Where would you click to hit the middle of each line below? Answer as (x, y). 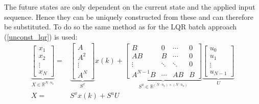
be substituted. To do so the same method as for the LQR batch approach (121, 27)
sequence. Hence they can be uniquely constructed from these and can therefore (129, 16)
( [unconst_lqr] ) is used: (41, 36)
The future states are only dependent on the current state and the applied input (130, 7)
